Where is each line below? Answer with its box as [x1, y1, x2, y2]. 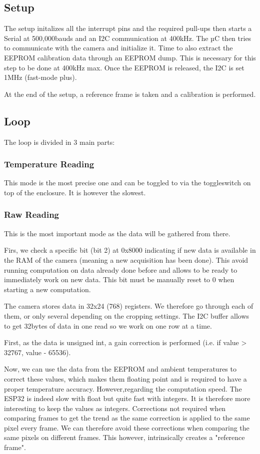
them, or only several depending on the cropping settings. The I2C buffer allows [4, 310, 249, 321]
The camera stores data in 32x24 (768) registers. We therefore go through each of [4, 301, 253, 311]
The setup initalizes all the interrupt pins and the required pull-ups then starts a [4, 23, 252, 33]
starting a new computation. [4, 284, 91, 294]
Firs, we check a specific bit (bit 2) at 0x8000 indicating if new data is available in [4, 245, 256, 255]
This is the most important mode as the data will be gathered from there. [4, 228, 230, 238]
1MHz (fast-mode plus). [4, 72, 77, 82]
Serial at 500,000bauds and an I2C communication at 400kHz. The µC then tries [4, 32, 251, 43]
